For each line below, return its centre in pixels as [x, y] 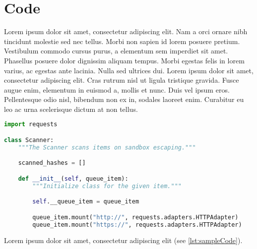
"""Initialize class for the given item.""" [107, 186]
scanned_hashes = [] [52, 163]
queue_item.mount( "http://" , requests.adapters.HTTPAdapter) [135, 217]
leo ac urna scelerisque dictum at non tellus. [71, 109]
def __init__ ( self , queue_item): [73, 178]
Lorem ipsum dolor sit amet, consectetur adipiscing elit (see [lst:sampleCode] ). [123, 240]
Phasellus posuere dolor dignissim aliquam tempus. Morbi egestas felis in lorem [124, 60]
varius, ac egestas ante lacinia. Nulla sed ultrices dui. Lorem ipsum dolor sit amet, [129, 70]
